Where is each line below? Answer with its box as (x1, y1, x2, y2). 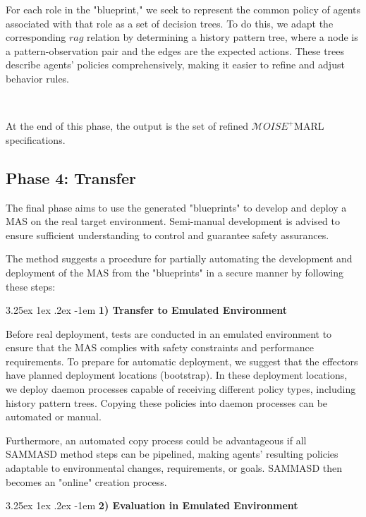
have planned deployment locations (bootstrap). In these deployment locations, (6, 367, 348, 382)
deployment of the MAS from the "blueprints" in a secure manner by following (6, 264, 344, 279)
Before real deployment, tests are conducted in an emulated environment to (6, 326, 332, 341)
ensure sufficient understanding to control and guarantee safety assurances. (6, 227, 329, 242)
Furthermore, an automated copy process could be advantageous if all (6, 432, 307, 447)
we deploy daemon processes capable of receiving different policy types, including (6, 382, 356, 396)
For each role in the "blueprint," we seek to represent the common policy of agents (6, 2, 360, 16)
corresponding (6, 30, 66, 44)
